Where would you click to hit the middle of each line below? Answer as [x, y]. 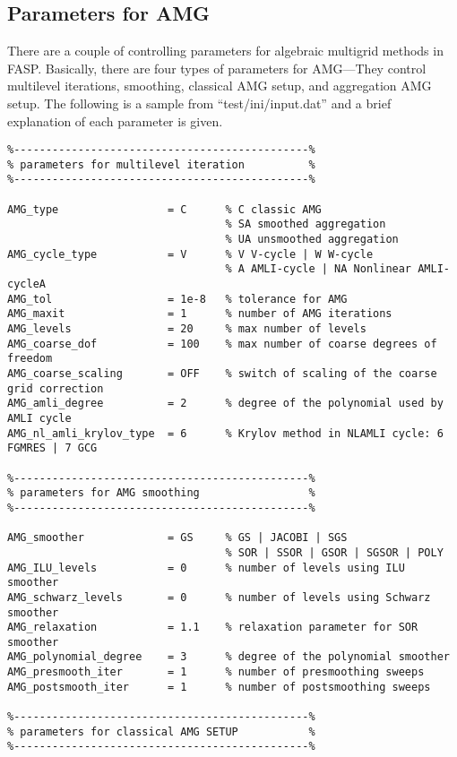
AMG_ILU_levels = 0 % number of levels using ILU [206, 568]
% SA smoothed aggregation [306, 224]
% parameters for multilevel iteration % [161, 164]
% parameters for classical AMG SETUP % [161, 731]
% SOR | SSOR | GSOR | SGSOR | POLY [334, 552]
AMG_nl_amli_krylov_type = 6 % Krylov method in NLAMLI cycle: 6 [225, 433]
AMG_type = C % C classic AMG [164, 209]
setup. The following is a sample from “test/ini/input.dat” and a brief [199, 103]
